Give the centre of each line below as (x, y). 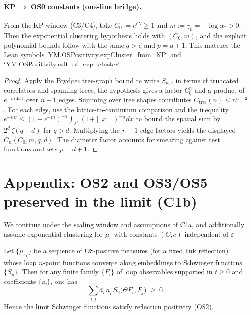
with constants (136, 234)
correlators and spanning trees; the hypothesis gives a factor (93, 90)
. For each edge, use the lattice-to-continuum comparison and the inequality (116, 109)
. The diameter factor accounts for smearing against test (136, 139)
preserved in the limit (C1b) (101, 201)
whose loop (20, 262)
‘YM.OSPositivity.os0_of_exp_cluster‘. (63, 64)
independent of (206, 234)
